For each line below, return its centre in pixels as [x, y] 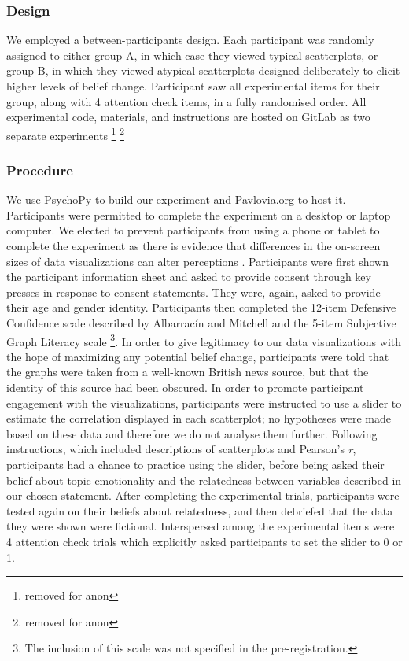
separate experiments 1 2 [65, 134]
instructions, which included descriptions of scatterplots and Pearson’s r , [181, 449]
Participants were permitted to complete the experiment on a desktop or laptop [199, 214]
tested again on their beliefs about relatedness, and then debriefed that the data [200, 510]
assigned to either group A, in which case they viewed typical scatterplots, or [192, 55]
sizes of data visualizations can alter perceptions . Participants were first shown [197, 261]
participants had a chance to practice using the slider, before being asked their [195, 464]
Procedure [40, 170]
